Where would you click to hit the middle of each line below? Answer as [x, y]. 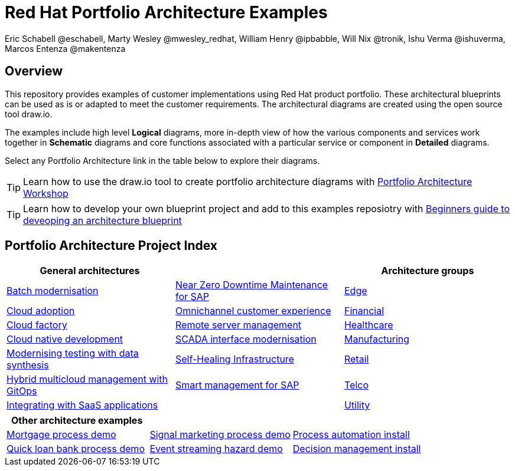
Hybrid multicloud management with [87, 379]
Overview [34, 71]
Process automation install [351, 435]
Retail [356, 359]
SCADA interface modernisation [246, 339]
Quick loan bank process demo [76, 449]
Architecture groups [428, 271]
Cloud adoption [41, 311]
